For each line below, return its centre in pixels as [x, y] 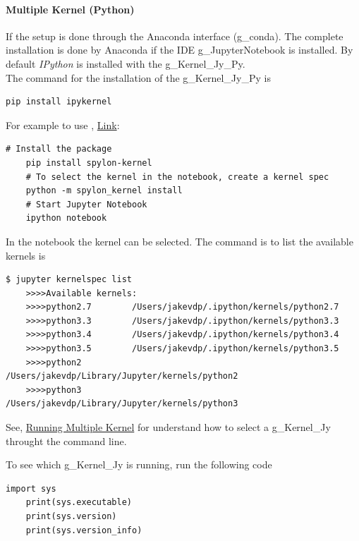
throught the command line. [66, 440]
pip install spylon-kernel [89, 163]
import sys [31, 488]
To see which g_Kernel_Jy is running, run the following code [139, 464]
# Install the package [59, 149]
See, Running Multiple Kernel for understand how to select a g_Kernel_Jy [168, 427]
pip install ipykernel [59, 102]
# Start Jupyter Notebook [86, 204]
